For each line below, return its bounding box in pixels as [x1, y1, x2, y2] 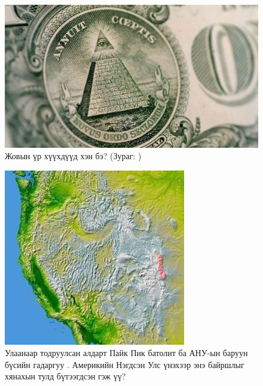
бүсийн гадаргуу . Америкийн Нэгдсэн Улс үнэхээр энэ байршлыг [5, 358, 244, 370]
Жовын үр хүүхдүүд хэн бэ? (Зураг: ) [5, 150, 142, 162]
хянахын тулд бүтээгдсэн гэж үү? [5, 370, 126, 382]
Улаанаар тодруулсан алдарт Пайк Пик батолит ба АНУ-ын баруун [5, 347, 248, 359]
